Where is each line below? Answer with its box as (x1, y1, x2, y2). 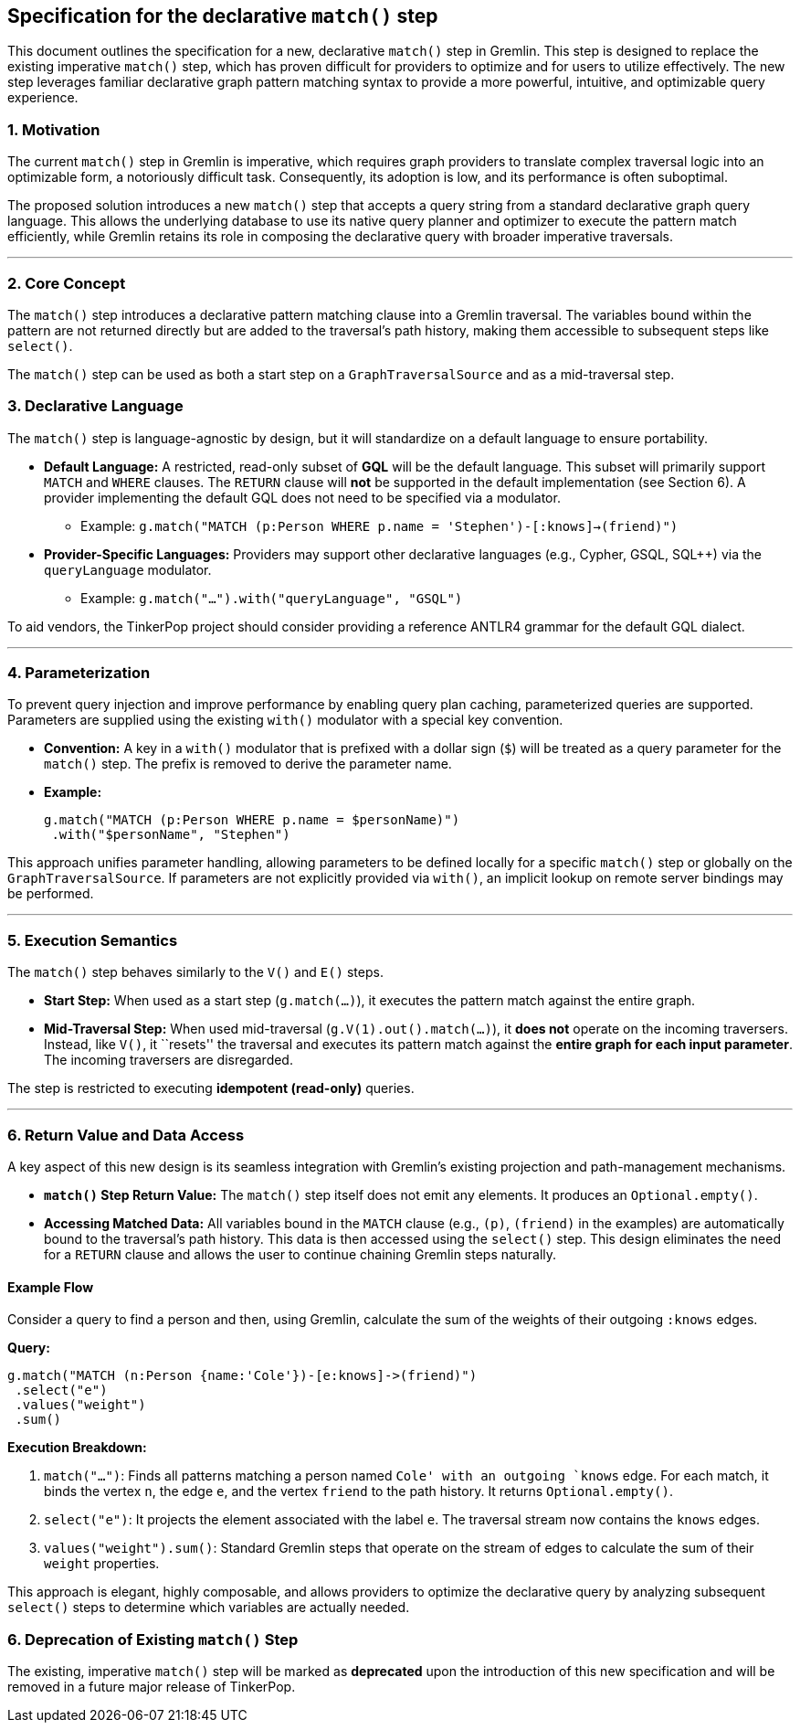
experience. (7, 90, 79, 106)
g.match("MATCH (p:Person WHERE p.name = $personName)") (44, 812, 460, 828)
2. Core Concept (7, 273, 126, 292)
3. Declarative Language (7, 397, 184, 416)
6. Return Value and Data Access (7, 1125, 245, 1144)
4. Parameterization (7, 663, 151, 683)
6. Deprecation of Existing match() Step (7, 1629, 299, 1649)
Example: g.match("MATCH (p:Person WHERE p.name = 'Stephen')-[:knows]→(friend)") (80, 517, 679, 534)
